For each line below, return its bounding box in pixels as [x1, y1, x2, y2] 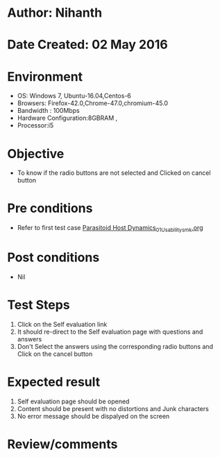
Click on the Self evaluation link [17, 320, 108, 328]
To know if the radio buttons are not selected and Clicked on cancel [17, 169, 211, 177]
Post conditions [7, 249, 100, 265]
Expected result [7, 374, 101, 390]
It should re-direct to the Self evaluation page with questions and [17, 327, 203, 336]
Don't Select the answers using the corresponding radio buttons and [17, 342, 214, 350]
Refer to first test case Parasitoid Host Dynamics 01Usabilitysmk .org [17, 224, 203, 233]
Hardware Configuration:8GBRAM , [17, 114, 118, 123]
